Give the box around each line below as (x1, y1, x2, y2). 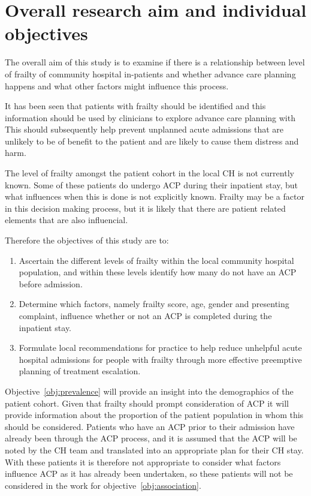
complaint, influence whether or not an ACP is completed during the (19, 309, 272, 321)
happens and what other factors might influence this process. (5, 79, 229, 92)
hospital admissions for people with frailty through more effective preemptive (19, 353, 302, 365)
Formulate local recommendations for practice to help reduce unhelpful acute (19, 341, 302, 354)
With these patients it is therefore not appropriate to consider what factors (5, 455, 281, 468)
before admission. (19, 277, 83, 290)
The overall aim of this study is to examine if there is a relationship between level (5, 56, 305, 68)
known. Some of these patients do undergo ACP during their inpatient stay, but (5, 178, 298, 191)
